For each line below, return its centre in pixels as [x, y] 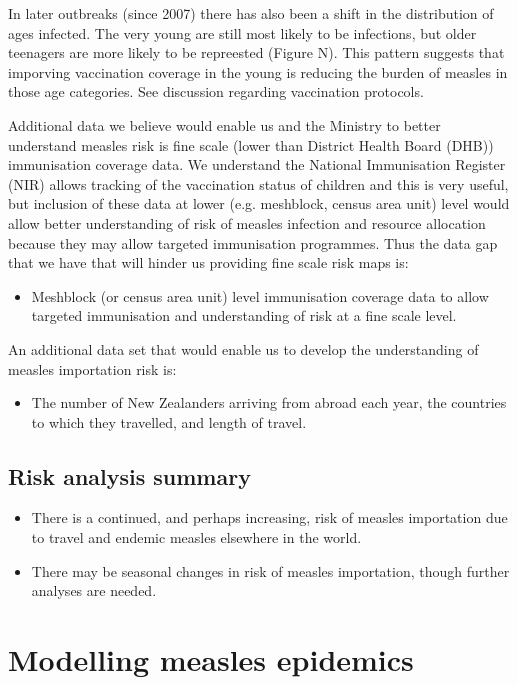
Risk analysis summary [129, 475]
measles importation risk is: [92, 368]
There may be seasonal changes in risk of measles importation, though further [270, 570]
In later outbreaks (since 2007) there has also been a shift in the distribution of [251, 13]
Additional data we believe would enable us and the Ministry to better [224, 124]
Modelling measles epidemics [211, 659]
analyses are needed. [94, 590]
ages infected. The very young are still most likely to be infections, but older [242, 32]
